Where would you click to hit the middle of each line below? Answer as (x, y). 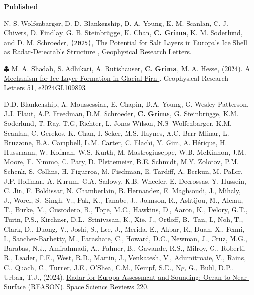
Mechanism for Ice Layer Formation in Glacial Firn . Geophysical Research (116, 78)
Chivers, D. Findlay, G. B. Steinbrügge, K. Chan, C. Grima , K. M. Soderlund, (123, 33)
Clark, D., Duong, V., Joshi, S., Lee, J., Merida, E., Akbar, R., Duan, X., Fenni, (124, 229)
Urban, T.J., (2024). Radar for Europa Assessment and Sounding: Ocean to (117, 277)
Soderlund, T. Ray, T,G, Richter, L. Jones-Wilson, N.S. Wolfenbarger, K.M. (118, 123)
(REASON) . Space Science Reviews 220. (88, 286)
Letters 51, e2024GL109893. (46, 87)
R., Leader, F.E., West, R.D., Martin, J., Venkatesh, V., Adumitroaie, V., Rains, (125, 258)
